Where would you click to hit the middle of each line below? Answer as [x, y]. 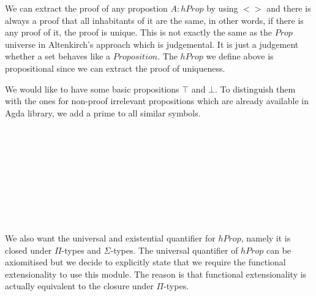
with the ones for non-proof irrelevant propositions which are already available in [157, 101]
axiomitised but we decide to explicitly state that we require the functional [145, 262]
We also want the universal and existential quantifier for [110, 238]
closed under [28, 250]
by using [222, 8]
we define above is [240, 56]
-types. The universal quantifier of [174, 250]
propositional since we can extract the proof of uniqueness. [115, 68]
